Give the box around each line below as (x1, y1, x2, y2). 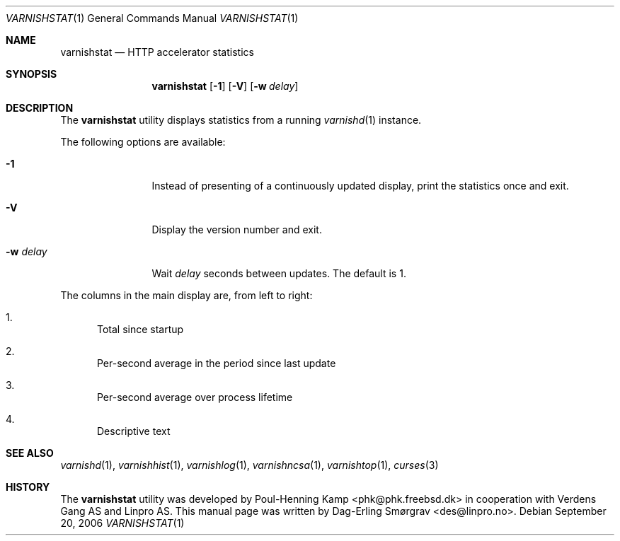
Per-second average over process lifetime (97, 391, 293, 403)
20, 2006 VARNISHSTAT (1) (60, 517, 185, 529)
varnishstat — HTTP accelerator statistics (60, 46, 254, 58)
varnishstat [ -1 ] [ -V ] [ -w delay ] (151, 80, 299, 92)
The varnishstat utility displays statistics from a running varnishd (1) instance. (60, 114, 422, 126)
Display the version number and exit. (151, 223, 322, 235)
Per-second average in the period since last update (97, 357, 336, 369)
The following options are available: (60, 136, 226, 148)
